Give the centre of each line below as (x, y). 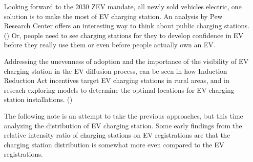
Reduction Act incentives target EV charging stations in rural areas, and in (117, 80)
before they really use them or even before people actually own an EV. (110, 45)
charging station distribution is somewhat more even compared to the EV (114, 144)
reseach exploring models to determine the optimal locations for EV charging (119, 90)
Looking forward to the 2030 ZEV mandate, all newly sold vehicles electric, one (123, 6)
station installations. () (38, 99)
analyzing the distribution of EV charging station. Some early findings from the (123, 125)
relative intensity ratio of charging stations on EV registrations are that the (117, 135)
